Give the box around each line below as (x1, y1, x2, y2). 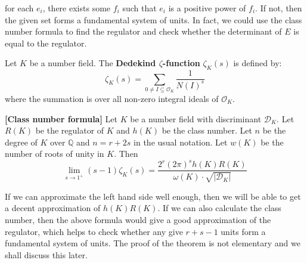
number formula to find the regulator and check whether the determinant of (5, 25, 282, 38)
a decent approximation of (5, 202, 101, 214)
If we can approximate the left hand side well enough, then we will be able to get (5, 190, 301, 202)
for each (5, 2, 34, 14)
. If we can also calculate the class (157, 202, 281, 214)
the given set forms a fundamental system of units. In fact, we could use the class (5, 13, 302, 26)
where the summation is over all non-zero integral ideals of (5, 92, 219, 104)
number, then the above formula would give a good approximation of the (5, 214, 271, 226)
